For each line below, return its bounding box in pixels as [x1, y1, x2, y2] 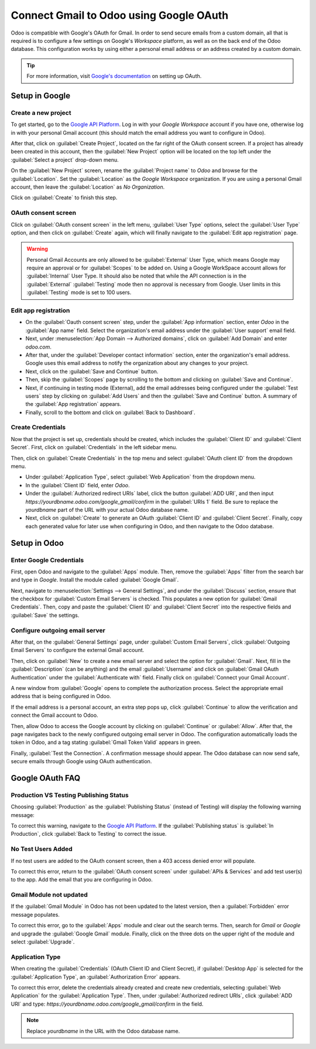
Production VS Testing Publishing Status [11, 791, 129, 799]
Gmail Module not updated [11, 891, 88, 899]
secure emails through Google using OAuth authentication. [11, 758, 152, 765]
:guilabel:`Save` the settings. [11, 611, 80, 619]
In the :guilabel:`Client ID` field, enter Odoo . [25, 481, 130, 488]
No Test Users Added [11, 845, 73, 853]
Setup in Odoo [11, 538, 64, 548]
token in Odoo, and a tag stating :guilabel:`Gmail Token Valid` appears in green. [11, 739, 202, 746]
